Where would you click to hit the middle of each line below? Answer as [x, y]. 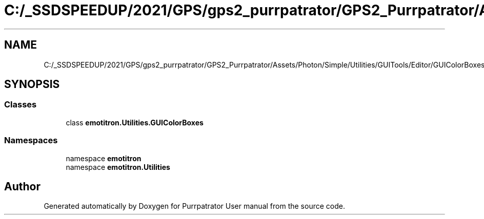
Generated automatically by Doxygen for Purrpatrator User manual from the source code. [194, 206]
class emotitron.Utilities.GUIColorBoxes [135, 122]
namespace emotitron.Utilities [118, 167]
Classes [21, 105]
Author [22, 186]
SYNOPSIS [32, 84]
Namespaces [31, 140]
